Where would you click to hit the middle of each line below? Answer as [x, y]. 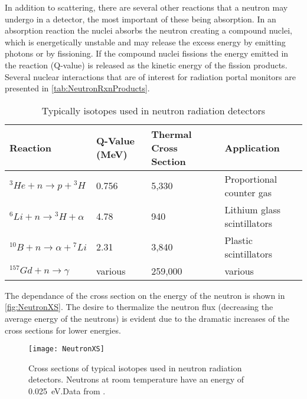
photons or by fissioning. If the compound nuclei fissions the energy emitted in [147, 53]
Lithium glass [253, 209]
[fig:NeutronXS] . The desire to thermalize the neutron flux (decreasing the [139, 307]
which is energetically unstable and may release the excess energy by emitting [145, 42]
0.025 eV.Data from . [67, 390]
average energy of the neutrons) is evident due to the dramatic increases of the [147, 318]
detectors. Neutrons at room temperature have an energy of [136, 379]
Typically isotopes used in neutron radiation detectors [153, 110]
